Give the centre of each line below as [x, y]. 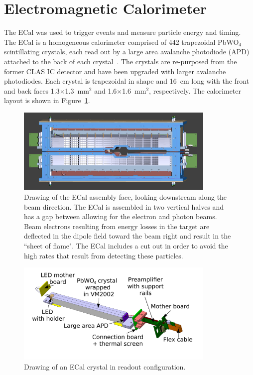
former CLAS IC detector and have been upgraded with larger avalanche [115, 71]
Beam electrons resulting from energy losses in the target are [117, 226]
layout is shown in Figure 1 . [47, 100]
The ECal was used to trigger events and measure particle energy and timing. [123, 32]
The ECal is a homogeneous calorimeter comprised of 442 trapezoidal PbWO [122, 42]
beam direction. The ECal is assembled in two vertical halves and [124, 206]
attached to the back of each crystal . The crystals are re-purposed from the [121, 61]
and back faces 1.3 [32, 90]
